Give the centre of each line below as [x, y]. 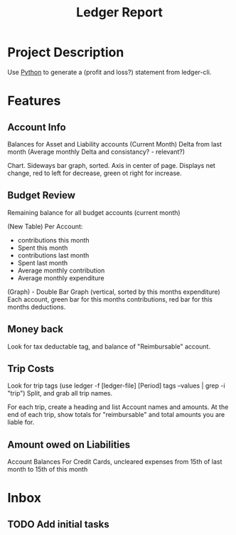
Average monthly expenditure [61, 277]
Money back [36, 329]
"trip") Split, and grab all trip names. [60, 393]
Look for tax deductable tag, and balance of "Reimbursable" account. [109, 346]
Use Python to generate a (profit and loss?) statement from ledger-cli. [109, 72]
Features [34, 101]
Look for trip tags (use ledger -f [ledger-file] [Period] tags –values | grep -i [116, 386]
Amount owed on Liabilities [69, 444]
